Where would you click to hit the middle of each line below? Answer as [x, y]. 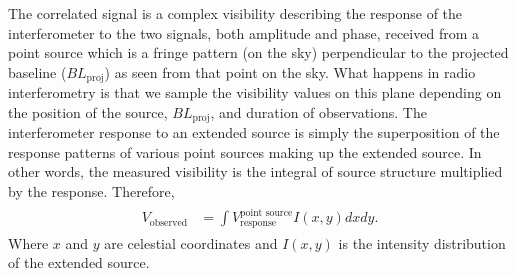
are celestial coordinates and [191, 242]
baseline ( [37, 71]
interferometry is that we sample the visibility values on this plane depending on [255, 92]
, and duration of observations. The [318, 111]
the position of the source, [88, 111]
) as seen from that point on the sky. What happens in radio [290, 71]
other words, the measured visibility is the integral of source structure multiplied [255, 171]
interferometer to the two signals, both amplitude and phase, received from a [243, 32]
